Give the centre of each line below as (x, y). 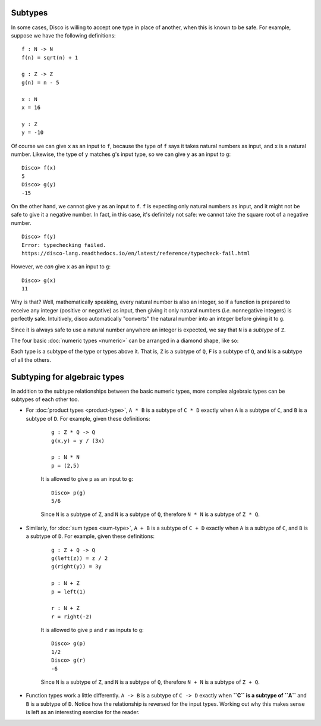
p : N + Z (65, 583)
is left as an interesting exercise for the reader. (83, 712)
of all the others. (31, 359)
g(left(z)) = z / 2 (80, 558)
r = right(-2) (72, 617)
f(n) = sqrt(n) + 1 (50, 57)
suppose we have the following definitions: (63, 35)
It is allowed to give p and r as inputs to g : (92, 630)
